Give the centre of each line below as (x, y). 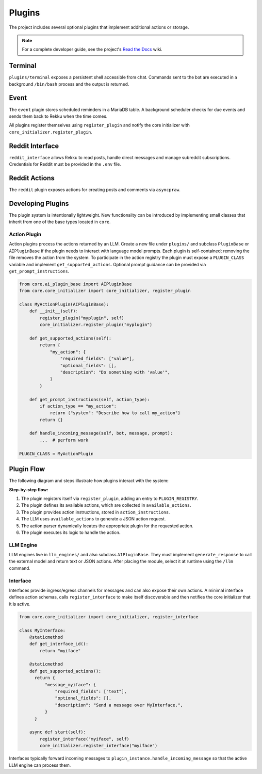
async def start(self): (57, 732)
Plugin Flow (27, 469)
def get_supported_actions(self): (70, 339)
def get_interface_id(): (59, 644)
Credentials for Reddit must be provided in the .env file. (65, 164)
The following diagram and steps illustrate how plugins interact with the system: (89, 481)
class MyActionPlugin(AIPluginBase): (64, 305)
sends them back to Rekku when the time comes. (58, 116)
